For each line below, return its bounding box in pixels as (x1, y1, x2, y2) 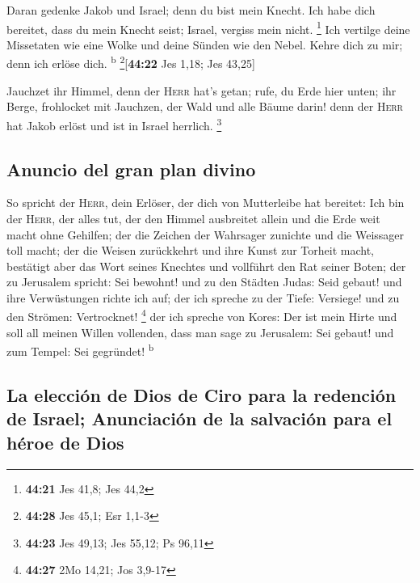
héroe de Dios (6, 429, 124, 454)
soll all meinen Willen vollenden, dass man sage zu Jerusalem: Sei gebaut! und (6, 323, 394, 340)
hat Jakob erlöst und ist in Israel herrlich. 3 (6, 114, 222, 133)
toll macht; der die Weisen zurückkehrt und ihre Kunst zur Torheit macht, (6, 242, 375, 259)
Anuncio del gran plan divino (6, 156, 256, 181)
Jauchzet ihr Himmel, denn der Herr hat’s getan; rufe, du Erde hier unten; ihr (6, 82, 397, 99)
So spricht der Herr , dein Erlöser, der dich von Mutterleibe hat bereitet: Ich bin (6, 194, 405, 211)
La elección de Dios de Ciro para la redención (6, 382, 397, 407)
